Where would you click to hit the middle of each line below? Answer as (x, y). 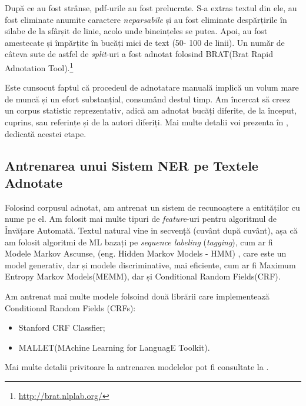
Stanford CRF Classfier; (62, 327)
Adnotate (34, 182)
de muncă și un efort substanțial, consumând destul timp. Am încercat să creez (148, 99)
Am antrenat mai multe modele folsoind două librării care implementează (137, 296)
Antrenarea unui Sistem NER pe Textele (132, 165)
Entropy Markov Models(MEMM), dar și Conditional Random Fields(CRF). (143, 276)
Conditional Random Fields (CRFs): (70, 307)
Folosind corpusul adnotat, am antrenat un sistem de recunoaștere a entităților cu (152, 207)
